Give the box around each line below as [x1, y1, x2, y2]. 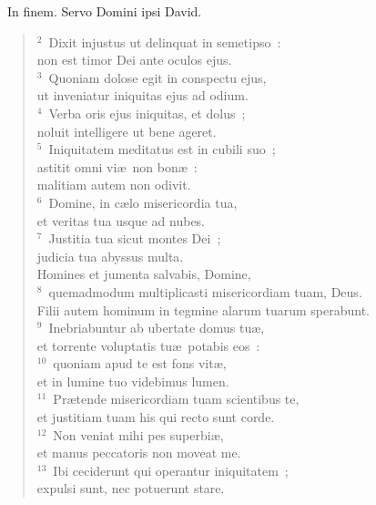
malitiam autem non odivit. [36, 175, 191, 194]
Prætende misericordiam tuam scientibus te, [53, 389, 300, 408]
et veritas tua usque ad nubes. [36, 211, 206, 230]
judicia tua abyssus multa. [36, 246, 184, 265]
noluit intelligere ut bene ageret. [36, 121, 217, 140]
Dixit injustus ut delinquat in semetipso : [48, 32, 281, 51]
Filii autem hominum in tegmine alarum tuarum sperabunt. [36, 300, 370, 319]
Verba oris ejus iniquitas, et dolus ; [48, 103, 246, 122]
